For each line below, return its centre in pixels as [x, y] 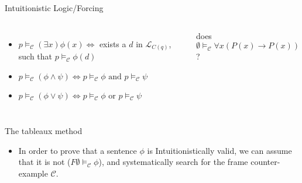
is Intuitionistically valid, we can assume [219, 150]
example [33, 173]
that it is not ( [44, 162]
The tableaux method [44, 131]
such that [35, 56]
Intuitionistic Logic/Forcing [54, 8]
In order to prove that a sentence [78, 150]
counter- [265, 162]
